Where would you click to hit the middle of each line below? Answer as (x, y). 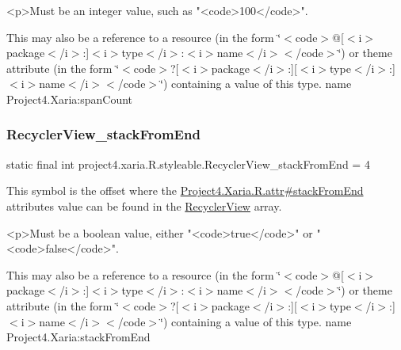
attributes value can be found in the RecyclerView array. (144, 205)
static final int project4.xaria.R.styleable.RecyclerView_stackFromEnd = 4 (188, 164)
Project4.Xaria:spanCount (70, 99)
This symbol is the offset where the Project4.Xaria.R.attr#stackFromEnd (185, 190)
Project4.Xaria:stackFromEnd (78, 337)
